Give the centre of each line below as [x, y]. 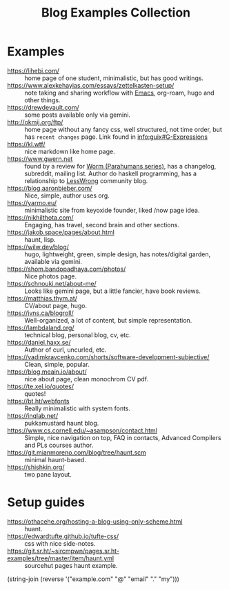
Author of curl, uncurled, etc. [66, 350]
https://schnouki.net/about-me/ [52, 283]
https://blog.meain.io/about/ [47, 372]
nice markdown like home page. [70, 151]
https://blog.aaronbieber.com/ [50, 188]
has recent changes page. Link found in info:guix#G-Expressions [116, 137]
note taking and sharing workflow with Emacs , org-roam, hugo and [120, 93]
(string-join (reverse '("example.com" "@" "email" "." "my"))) [93, 579]
